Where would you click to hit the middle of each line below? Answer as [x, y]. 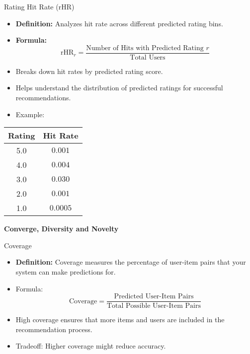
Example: [30, 114]
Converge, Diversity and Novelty [61, 229]
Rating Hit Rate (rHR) [39, 6]
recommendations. [43, 98]
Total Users [148, 57]
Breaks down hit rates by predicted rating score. [89, 71]
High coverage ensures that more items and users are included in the [120, 319]
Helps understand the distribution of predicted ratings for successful [119, 88]
